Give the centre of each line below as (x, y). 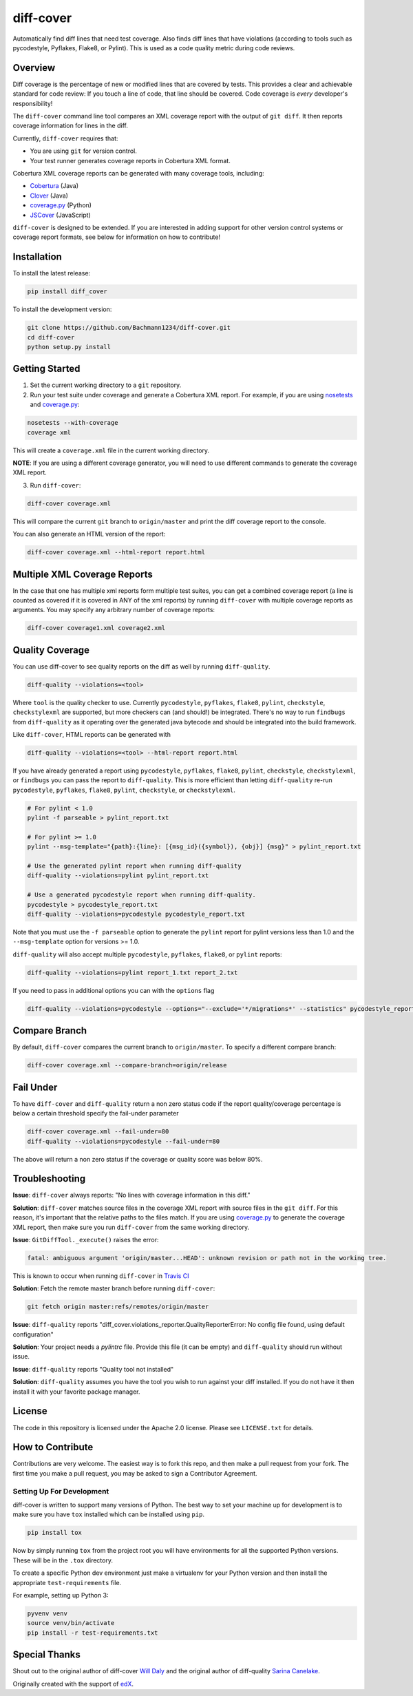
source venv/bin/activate (71, 1623)
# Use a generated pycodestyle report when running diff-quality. (141, 895)
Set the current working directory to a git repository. (106, 385)
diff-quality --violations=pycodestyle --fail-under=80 (124, 1141)
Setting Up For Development (61, 1491)
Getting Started (46, 369)
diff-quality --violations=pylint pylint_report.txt (118, 876)
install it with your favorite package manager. (76, 1392)
